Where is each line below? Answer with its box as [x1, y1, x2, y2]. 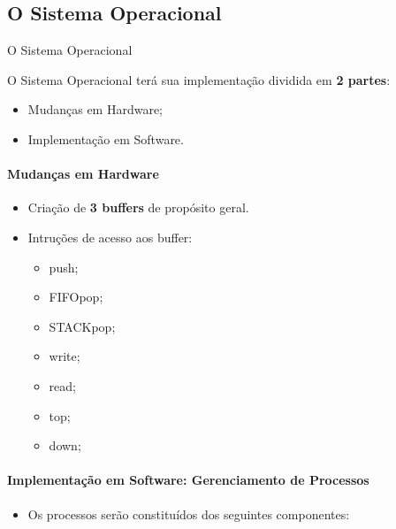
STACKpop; [49, 317, 116, 335]
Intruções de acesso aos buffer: [27, 227, 193, 246]
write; [49, 347, 80, 365]
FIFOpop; [49, 287, 103, 306]
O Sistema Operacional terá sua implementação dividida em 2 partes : [7, 70, 391, 88]
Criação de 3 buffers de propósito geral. [27, 198, 249, 217]
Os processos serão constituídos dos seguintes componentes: [27, 504, 350, 523]
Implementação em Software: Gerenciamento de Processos [7, 471, 369, 489]
